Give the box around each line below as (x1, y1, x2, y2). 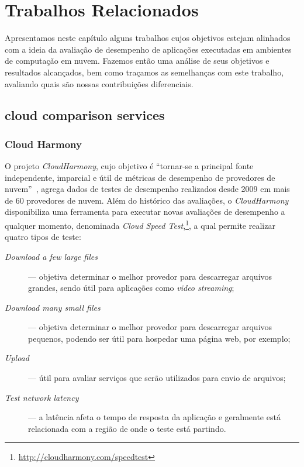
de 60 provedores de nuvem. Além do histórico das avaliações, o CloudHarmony (5, 194, 289, 206)
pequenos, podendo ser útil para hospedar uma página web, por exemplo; (28, 332, 291, 344)
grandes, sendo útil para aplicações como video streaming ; (28, 281, 234, 294)
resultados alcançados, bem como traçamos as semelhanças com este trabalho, (5, 66, 284, 78)
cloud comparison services (5, 106, 165, 124)
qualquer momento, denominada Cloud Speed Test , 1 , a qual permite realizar (5, 218, 275, 231)
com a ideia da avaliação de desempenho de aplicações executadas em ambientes (5, 43, 292, 55)
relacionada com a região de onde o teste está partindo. (28, 422, 226, 434)
